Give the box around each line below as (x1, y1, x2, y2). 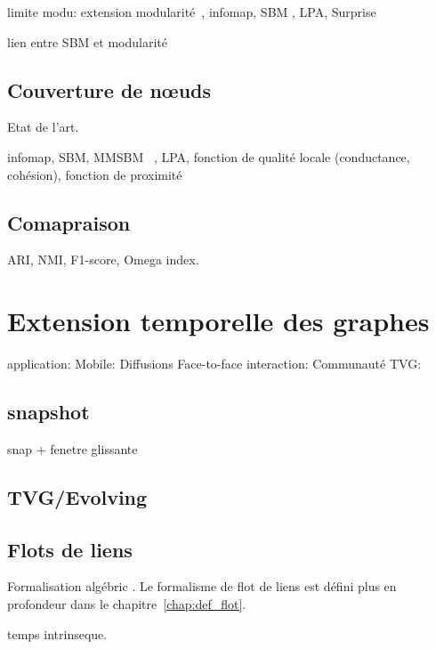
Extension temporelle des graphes (7, 303, 430, 339)
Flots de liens (7, 535, 133, 563)
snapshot (7, 398, 90, 426)
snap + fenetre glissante (7, 439, 138, 458)
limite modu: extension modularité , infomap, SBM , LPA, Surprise (7, 3, 376, 20)
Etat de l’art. (7, 118, 79, 136)
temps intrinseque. (7, 624, 108, 643)
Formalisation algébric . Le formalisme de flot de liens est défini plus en (7, 577, 397, 596)
